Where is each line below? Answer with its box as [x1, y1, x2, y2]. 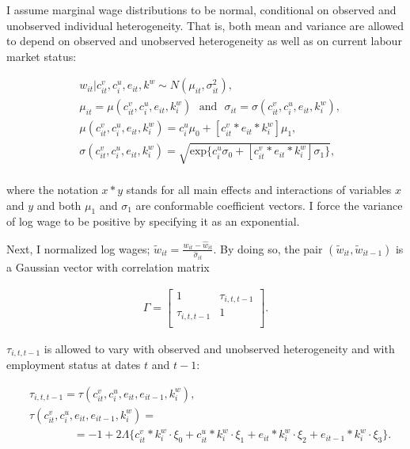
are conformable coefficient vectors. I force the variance [135, 196, 403, 213]
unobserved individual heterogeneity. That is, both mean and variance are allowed [6, 17, 404, 33]
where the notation [6, 181, 98, 198]
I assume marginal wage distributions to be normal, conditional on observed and [6, 2, 397, 17]
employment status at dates [6, 356, 141, 373]
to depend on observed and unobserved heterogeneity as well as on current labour [6, 32, 402, 49]
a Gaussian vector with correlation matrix [6, 259, 210, 276]
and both [36, 196, 82, 213]
